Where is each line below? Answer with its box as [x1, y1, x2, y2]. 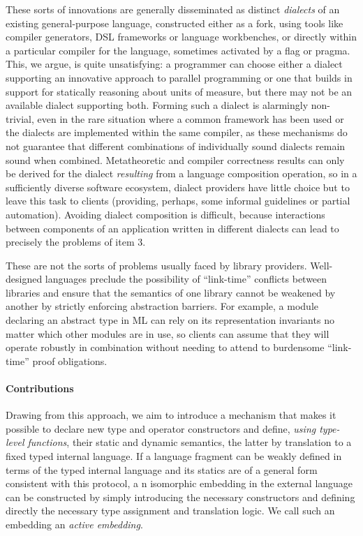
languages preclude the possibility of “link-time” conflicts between [45, 271, 327, 286]
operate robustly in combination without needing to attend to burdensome [6, 340, 325, 355]
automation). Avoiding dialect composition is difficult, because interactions [6, 207, 325, 221]
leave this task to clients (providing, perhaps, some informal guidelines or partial [6, 193, 350, 208]
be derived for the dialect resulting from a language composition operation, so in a [6, 166, 357, 181]
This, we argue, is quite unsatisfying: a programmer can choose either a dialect [6, 57, 343, 71]
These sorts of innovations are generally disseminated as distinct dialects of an [6, 2, 340, 16]
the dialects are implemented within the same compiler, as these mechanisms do [6, 125, 348, 140]
